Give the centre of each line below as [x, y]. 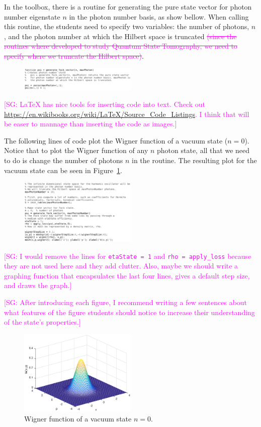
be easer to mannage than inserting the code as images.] [91, 124]
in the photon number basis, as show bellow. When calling [159, 16]
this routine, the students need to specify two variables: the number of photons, [127, 26]
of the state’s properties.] [42, 322]
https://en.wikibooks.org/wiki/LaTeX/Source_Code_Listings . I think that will [127, 114]
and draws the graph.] [38, 285]
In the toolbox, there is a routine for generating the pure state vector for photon [128, 7]
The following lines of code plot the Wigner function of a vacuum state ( [116, 140]
